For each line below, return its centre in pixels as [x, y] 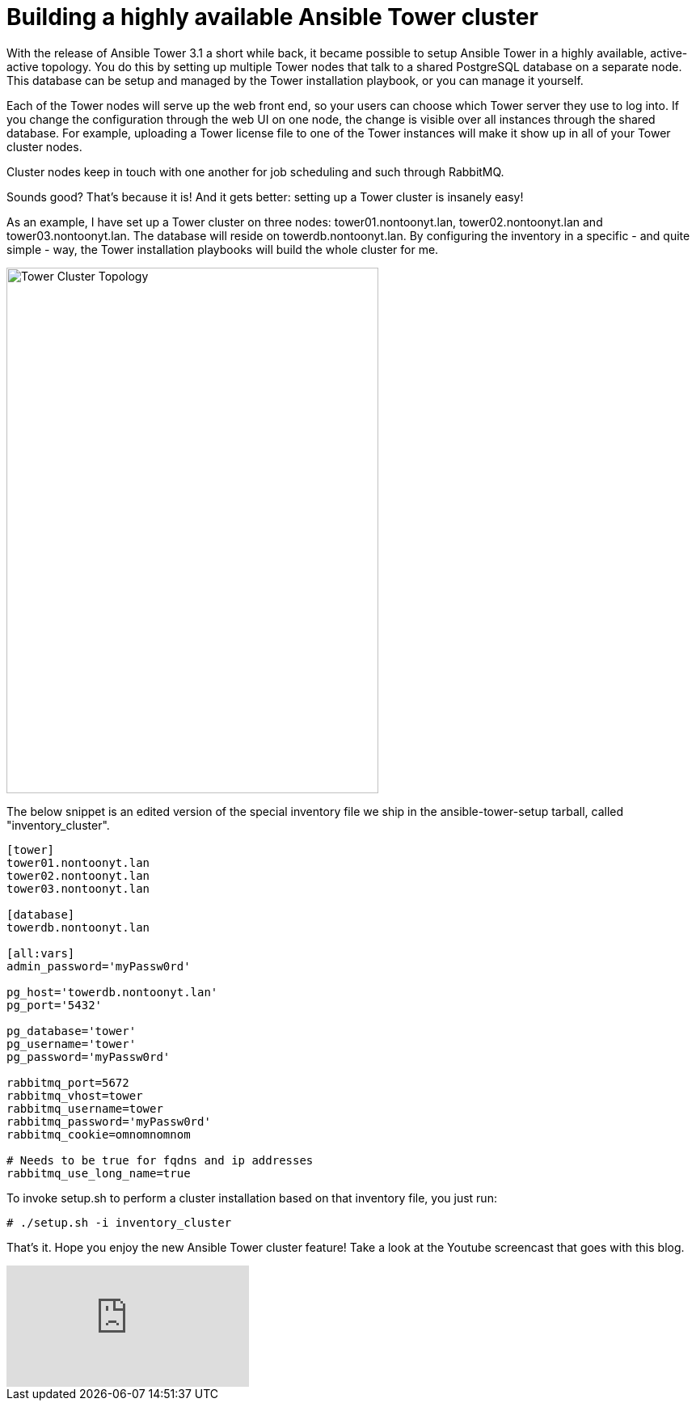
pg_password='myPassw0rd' [89, 1056]
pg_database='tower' [72, 1031]
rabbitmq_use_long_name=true [99, 1173]
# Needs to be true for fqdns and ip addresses [160, 1160]
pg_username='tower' [72, 1044]
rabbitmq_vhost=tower [75, 1095]
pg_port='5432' [55, 1005]
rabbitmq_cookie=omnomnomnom [99, 1134]
